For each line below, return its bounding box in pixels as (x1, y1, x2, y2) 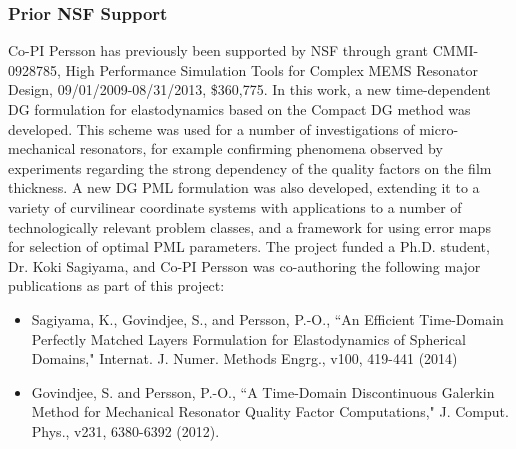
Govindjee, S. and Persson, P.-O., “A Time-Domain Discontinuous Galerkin (31, 381, 495, 402)
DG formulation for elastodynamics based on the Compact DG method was (8, 99, 471, 119)
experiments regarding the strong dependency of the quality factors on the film (8, 157, 492, 178)
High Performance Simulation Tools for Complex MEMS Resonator (65, 59, 478, 80)
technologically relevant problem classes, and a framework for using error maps (8, 216, 491, 237)
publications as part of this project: (8, 275, 225, 296)
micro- (419, 118, 459, 139)
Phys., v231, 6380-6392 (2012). (31, 420, 220, 441)
